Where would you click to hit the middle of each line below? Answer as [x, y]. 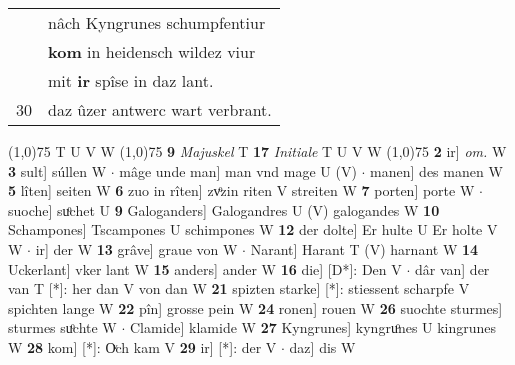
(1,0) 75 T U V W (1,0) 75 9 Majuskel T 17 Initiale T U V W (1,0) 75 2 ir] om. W [257, 151]
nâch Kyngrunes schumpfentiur [157, 22]
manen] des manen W [436, 170]
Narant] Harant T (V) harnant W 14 [364, 248]
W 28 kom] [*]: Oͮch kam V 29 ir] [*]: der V [142, 346]
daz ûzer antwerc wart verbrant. [160, 109]
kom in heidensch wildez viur [152, 51]
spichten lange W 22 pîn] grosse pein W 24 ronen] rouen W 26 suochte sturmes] [255, 307]
